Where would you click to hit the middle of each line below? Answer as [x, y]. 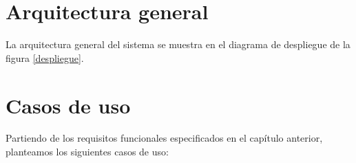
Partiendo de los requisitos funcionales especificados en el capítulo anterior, [164, 138]
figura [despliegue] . [45, 57]
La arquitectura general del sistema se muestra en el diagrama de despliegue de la [178, 44]
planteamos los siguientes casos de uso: [87, 152]
